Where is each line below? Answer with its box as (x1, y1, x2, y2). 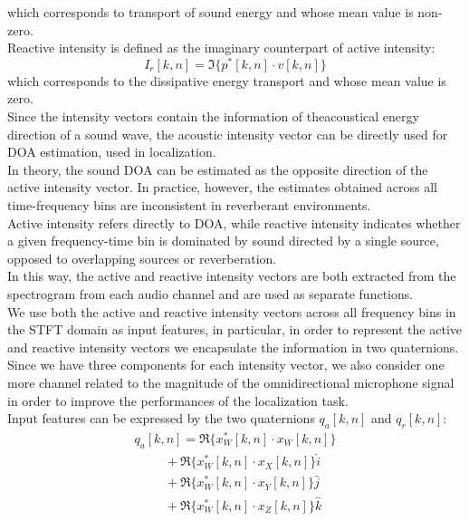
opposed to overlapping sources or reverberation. (7, 248, 277, 267)
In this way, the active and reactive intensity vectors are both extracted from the (7, 266, 456, 285)
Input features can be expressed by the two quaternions (7, 409, 315, 428)
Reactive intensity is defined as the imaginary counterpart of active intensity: (7, 38, 435, 57)
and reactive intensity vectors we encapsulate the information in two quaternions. (7, 337, 459, 356)
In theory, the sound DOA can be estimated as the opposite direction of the (7, 159, 428, 178)
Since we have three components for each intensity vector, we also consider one (7, 355, 445, 374)
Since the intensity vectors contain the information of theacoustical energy (7, 107, 419, 126)
